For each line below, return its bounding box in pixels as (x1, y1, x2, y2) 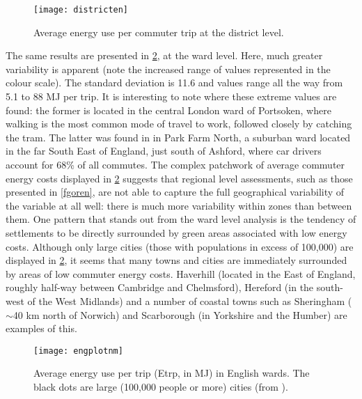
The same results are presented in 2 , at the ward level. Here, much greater (6, 48, 323, 63)
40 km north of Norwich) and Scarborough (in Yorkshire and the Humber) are (13, 307, 347, 322)
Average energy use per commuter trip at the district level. (33, 24, 284, 39)
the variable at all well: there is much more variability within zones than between (6, 198, 352, 212)
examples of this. (6, 321, 77, 336)
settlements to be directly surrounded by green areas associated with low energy (6, 225, 347, 240)
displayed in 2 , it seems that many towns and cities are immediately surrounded (6, 253, 347, 267)
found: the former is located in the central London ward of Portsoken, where (6, 102, 331, 117)
